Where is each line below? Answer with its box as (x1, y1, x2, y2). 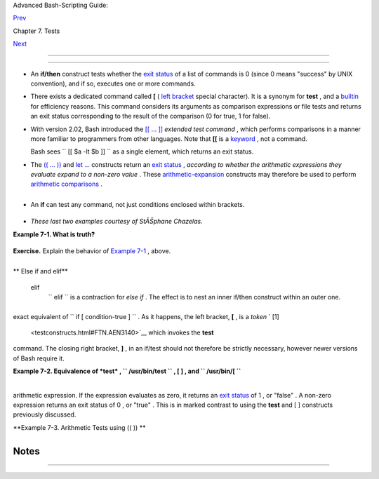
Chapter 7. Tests (13, 27, 60, 35)
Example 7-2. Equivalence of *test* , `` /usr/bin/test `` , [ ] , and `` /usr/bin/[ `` (13, 367, 241, 375)
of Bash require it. (13, 354, 65, 363)
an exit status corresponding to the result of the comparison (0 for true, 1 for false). (30, 112, 271, 121)
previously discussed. (13, 410, 77, 419)
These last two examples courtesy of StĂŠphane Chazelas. (30, 217, 203, 226)
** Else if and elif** (13, 267, 68, 276)
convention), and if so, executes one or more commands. (30, 79, 196, 88)
